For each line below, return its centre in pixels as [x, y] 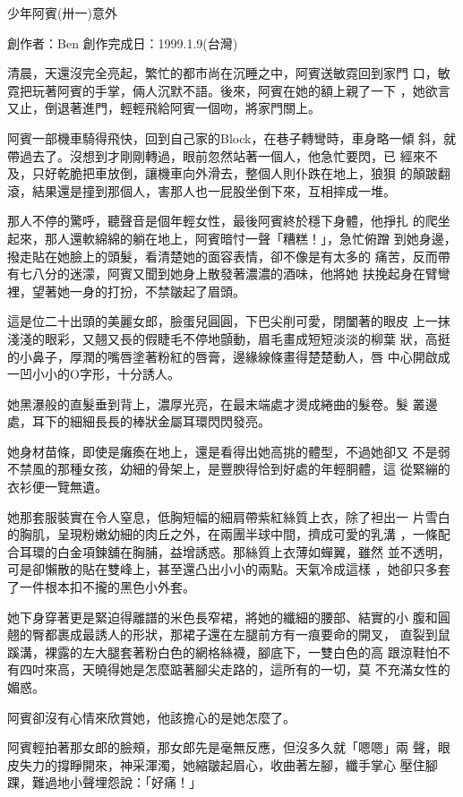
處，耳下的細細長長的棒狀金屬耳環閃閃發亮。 [139, 421]
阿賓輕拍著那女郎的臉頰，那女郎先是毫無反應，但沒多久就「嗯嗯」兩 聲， [223, 747]
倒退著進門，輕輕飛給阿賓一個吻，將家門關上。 [182, 108]
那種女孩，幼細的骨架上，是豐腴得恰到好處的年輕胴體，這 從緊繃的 [253, 469]
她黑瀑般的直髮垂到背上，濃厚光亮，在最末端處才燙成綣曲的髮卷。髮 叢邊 [223, 403]
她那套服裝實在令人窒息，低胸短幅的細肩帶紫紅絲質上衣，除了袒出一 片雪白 [229, 516]
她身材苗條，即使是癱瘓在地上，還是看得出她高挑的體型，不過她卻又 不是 [223, 451]
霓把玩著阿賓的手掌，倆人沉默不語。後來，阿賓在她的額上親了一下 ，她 [216, 90]
